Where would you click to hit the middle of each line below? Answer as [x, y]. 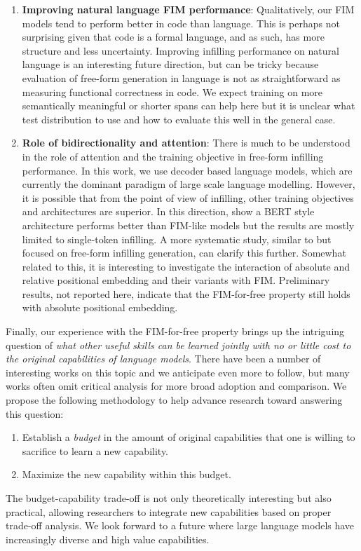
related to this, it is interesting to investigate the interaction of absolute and [186, 266]
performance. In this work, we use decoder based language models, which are [187, 170]
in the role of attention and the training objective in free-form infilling [173, 156]
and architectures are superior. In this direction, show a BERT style [168, 211]
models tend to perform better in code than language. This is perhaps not [181, 23]
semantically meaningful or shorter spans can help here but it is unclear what [189, 106]
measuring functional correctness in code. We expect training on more [172, 91]
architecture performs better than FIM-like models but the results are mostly [188, 225]
